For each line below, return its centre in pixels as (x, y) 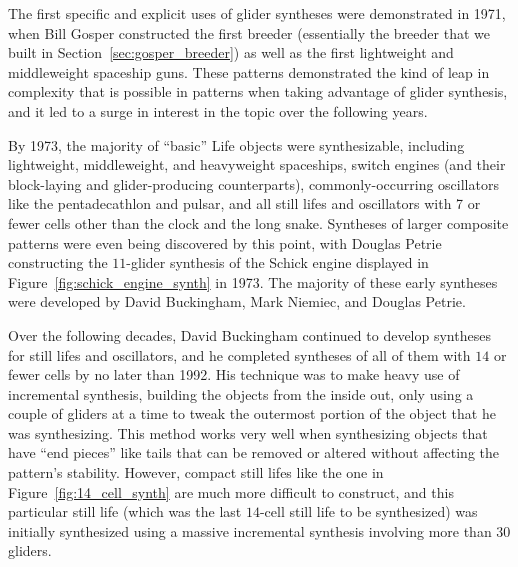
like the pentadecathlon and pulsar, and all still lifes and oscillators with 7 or (244, 203)
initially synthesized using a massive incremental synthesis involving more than (250, 530)
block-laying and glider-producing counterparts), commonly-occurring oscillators (253, 183)
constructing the (58, 262)
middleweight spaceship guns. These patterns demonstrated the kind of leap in (249, 71)
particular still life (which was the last (125, 511)
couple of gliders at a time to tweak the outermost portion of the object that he (252, 413)
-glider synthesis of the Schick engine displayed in (277, 262)
